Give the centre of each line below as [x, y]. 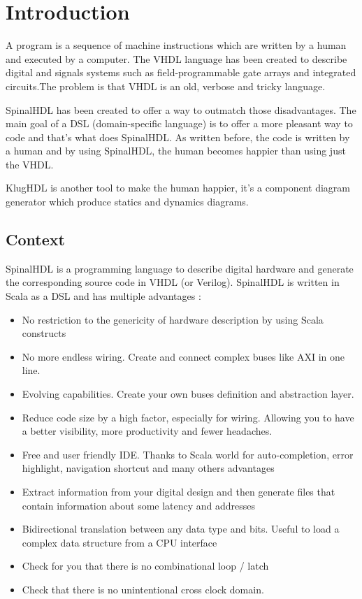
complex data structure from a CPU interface [120, 542]
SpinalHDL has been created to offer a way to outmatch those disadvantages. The [181, 109]
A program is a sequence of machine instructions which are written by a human [176, 45]
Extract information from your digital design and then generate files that [179, 491]
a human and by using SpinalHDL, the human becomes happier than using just [176, 151]
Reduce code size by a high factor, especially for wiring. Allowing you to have [188, 417]
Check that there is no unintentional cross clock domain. [143, 589]
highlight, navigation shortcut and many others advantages [148, 468]
